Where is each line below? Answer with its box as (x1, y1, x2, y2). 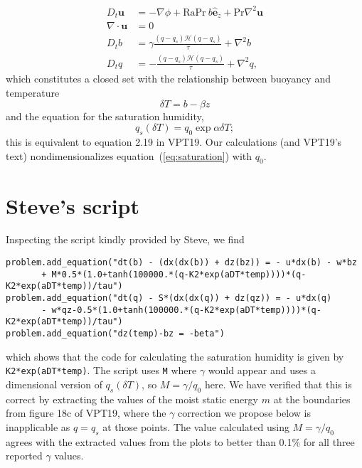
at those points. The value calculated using (102, 419, 289, 434)
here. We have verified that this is (204, 376, 352, 391)
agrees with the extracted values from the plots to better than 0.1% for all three (6, 434, 355, 449)
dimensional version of (6, 376, 102, 391)
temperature (6, 85, 60, 100)
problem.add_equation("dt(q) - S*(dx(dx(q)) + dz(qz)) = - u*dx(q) (6, 293, 332, 304)
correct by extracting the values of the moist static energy (6, 391, 259, 406)
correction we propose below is (178, 405, 311, 420)
